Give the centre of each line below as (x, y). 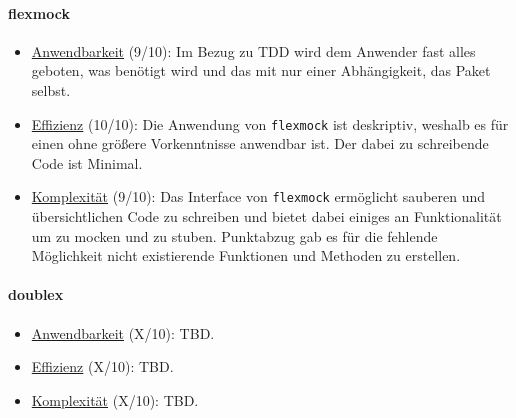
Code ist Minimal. (87, 162)
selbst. (51, 89)
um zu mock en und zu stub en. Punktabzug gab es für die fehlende (234, 235)
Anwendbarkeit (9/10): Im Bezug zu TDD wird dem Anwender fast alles (253, 50)
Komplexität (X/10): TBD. (115, 399)
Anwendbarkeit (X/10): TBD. (123, 332)
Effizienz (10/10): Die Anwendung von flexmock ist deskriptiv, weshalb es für (270, 123)
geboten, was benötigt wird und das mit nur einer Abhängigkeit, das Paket (261, 70)
